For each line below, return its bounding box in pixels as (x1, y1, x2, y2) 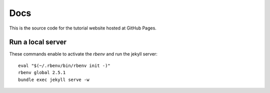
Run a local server (9, 38, 67, 46)
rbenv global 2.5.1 (18, 70, 66, 75)
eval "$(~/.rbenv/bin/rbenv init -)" (18, 62, 111, 68)
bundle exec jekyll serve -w (18, 76, 89, 82)
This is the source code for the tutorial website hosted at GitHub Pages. (9, 25, 157, 31)
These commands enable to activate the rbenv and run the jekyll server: (9, 51, 157, 57)
